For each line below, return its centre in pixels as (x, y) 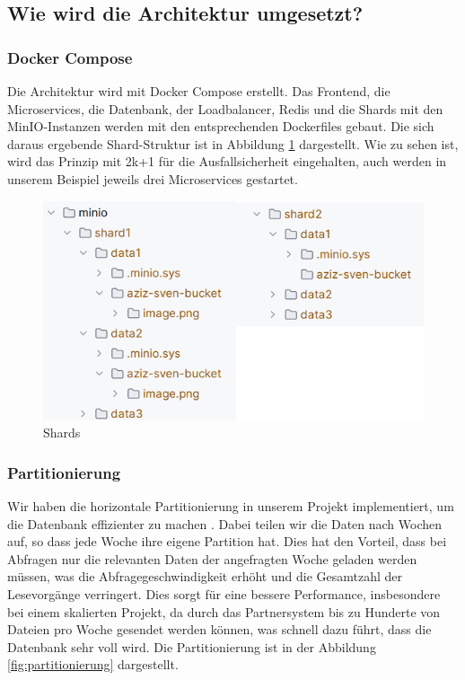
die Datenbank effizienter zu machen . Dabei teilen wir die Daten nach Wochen (225, 523)
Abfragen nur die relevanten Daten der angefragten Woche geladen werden (212, 558)
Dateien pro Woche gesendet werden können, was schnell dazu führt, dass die (219, 629)
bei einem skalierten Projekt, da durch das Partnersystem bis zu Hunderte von (224, 611)
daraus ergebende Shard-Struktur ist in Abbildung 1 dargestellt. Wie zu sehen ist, (233, 143)
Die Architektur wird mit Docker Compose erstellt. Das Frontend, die (199, 91)
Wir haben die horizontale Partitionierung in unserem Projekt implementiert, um (231, 506)
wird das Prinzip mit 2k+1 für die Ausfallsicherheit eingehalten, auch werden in (227, 161)
